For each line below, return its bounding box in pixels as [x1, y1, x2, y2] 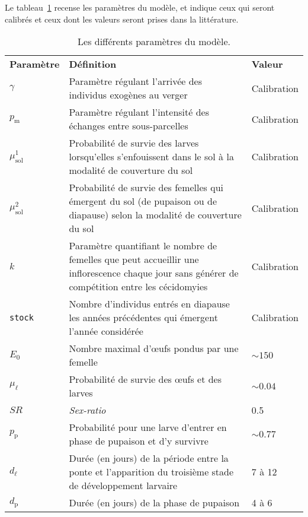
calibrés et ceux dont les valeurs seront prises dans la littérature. [5, 12, 239, 25]
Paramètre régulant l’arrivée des [69, 74, 202, 88]
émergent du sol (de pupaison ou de [69, 194, 217, 208]
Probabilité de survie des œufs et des [69, 372, 222, 386]
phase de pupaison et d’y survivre [69, 434, 208, 448]
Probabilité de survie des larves [69, 136, 199, 150]
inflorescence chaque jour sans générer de [69, 266, 239, 280]
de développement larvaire [69, 478, 178, 493]
